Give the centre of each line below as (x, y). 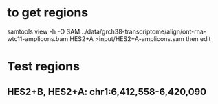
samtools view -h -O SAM (44, 31)
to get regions (48, 13)
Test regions (44, 67)
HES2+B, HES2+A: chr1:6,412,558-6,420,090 (107, 91)
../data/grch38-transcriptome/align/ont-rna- (144, 31)
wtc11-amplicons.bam (38, 38)
